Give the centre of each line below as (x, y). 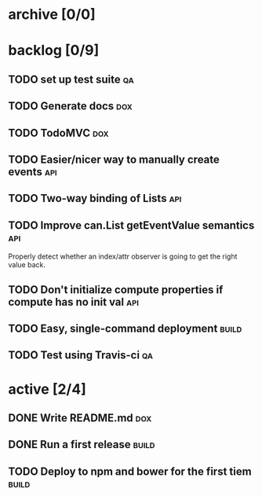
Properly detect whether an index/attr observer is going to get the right (123, 256)
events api (33, 172)
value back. (27, 265)
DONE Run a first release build (82, 445)
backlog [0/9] (54, 51)
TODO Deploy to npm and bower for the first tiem (130, 471)
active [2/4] (47, 389)
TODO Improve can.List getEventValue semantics (131, 225)
